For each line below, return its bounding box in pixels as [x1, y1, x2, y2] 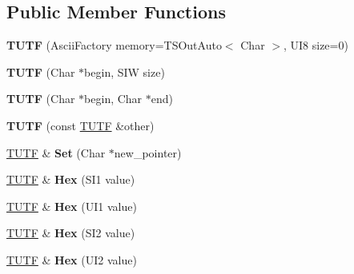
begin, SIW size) [84, 63, 165, 80]
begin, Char [84, 90, 143, 107]
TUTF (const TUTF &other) [6, 117, 155, 133]
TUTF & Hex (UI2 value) [6, 251, 137, 268]
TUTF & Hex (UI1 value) [6, 197, 137, 214]
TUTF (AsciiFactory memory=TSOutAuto [6, 37, 222, 54]
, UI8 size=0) [283, 37, 348, 54]
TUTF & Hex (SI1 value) [6, 171, 135, 188]
